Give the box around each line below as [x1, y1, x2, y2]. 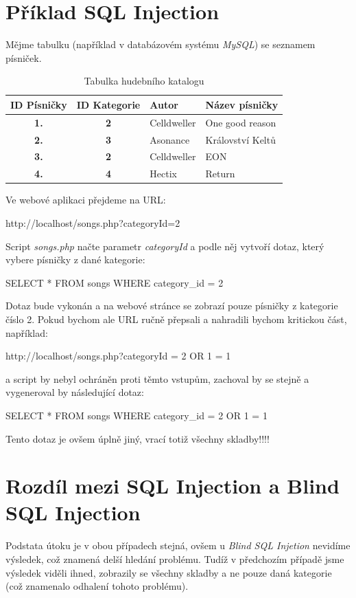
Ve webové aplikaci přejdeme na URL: [5, 192, 166, 207]
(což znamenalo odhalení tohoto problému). [5, 579, 189, 593]
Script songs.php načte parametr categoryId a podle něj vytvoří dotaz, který [5, 239, 324, 253]
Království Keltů [205, 132, 276, 146]
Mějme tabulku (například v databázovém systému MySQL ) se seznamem [5, 37, 316, 52]
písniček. [5, 50, 42, 65]
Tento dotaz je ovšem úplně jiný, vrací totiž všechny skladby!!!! [5, 431, 270, 445]
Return [205, 166, 235, 181]
